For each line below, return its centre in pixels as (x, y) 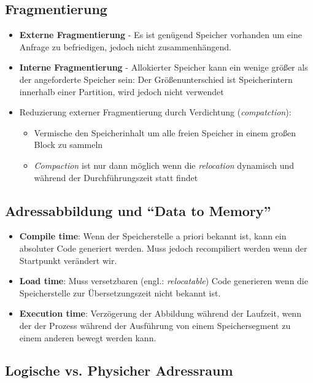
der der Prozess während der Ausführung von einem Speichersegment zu (155, 325)
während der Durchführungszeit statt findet (116, 177)
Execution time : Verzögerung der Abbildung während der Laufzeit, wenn (160, 313)
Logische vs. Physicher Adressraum (119, 370)
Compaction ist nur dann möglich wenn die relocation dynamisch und (164, 165)
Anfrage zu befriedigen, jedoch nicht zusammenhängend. (125, 46)
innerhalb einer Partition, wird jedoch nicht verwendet (122, 91)
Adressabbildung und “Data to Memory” (138, 210)
